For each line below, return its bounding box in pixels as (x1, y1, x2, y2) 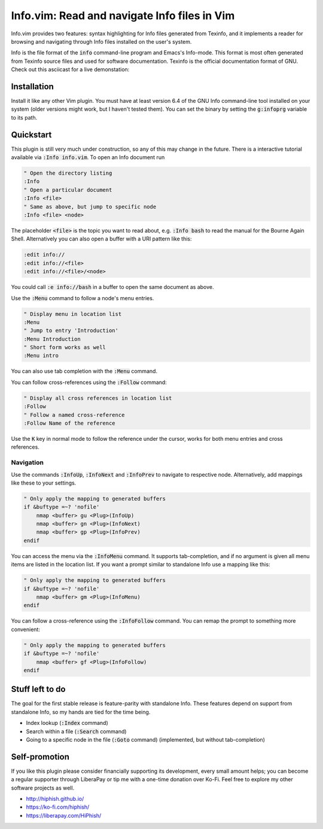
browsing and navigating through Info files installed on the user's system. (11, 38, 192, 45)
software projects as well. (11, 784, 75, 791)
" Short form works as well (23, 344, 106, 351)
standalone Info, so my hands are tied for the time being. (11, 708, 151, 715)
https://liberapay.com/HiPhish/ (26, 812, 102, 819)
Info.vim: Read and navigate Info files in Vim (11, 9, 235, 22)
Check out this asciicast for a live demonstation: (11, 66, 130, 73)
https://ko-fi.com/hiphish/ (26, 803, 90, 810)
